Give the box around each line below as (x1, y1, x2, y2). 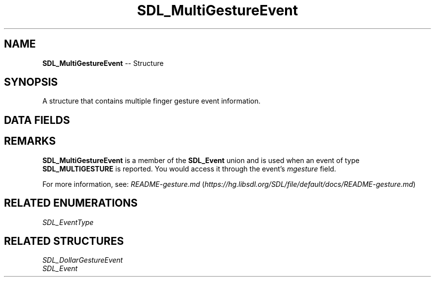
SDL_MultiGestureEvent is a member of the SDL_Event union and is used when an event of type (42, 156, 360, 165)
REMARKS (4, 135, 56, 148)
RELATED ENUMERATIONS (4, 197, 138, 210)
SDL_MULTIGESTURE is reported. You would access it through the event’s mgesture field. (42, 164, 336, 173)
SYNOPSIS (4, 76, 58, 89)
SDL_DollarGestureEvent (42, 256, 123, 265)
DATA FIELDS (4, 113, 70, 126)
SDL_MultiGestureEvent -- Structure (42, 58, 164, 67)
